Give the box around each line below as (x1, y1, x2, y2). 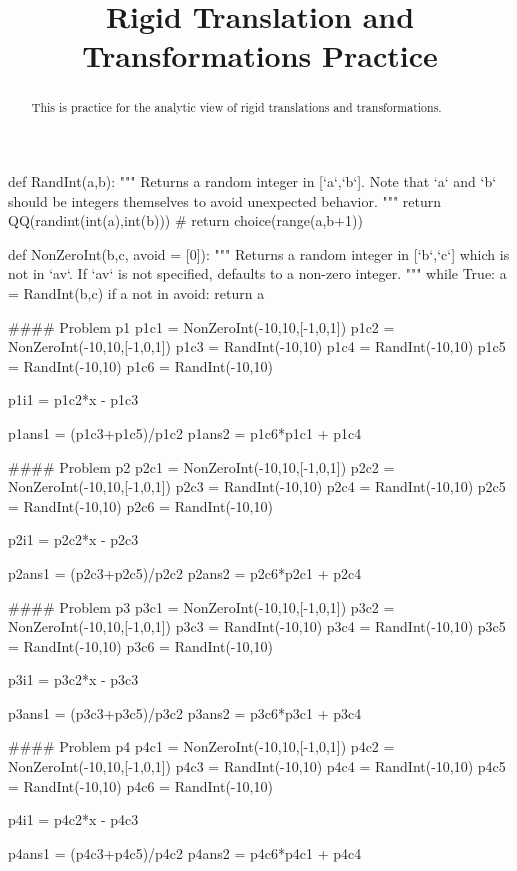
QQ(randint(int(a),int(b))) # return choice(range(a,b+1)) (8, 210, 363, 231)
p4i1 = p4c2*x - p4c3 (8, 809, 139, 830)
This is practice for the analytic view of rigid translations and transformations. (31, 99, 442, 116)
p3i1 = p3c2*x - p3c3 (8, 669, 139, 690)
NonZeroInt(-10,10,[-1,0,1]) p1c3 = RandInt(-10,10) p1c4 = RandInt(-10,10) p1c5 (8, 336, 506, 357)
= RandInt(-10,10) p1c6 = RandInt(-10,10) (8, 355, 273, 376)
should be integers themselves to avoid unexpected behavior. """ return (8, 190, 442, 211)
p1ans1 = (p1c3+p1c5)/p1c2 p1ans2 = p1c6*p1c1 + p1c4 (8, 422, 362, 443)
